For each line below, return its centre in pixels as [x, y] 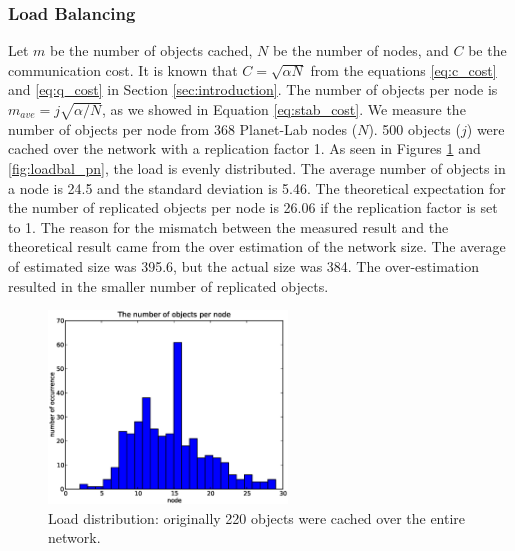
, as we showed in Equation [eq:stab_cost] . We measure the [284, 109]
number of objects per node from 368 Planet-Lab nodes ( [183, 128]
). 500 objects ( [414, 128]
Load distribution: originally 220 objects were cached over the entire [257, 517]
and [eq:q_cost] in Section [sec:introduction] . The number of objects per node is [253, 89]
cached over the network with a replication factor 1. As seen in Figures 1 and [244, 148]
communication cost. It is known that [123, 69]
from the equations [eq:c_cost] [403, 69]
